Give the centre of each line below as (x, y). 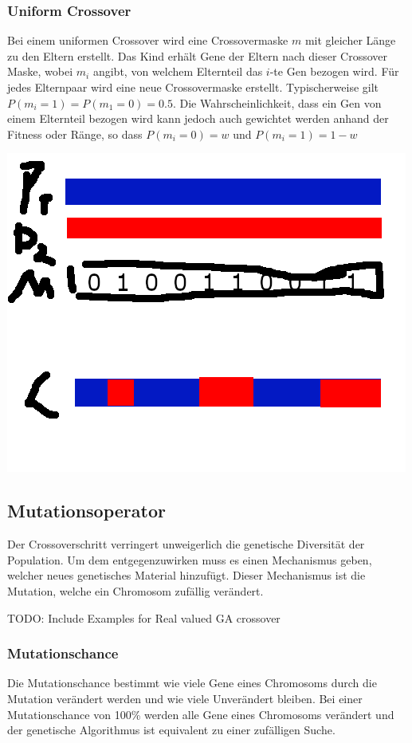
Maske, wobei (40, 71)
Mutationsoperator (86, 511)
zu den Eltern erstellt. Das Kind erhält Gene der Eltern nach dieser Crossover (197, 55)
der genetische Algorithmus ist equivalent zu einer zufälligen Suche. (171, 730)
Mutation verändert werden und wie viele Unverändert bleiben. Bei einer (185, 698)
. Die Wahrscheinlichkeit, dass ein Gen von (277, 102)
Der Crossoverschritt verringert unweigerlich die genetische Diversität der (186, 544)
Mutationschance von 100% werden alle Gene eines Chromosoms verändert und (201, 714)
